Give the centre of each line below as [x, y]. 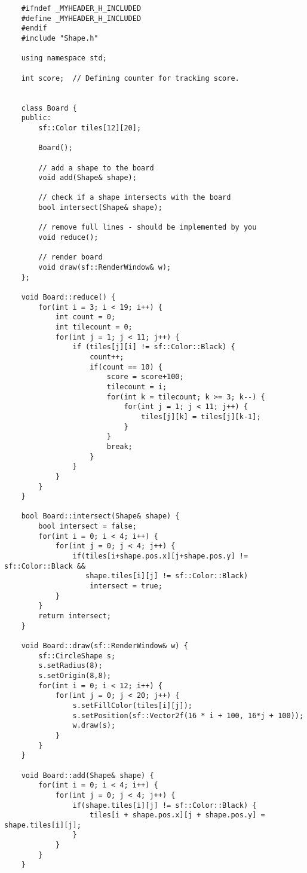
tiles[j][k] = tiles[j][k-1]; [201, 416]
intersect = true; [126, 586]
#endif [34, 28]
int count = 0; [85, 317]
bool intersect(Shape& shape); [100, 208]
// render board [70, 257]
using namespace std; [64, 58]
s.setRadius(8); [70, 666]
